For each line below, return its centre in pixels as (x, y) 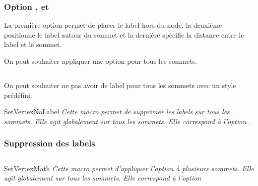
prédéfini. (18, 95)
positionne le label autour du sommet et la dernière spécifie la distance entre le (124, 34)
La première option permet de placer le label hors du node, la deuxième (113, 25)
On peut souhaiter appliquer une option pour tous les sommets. (101, 61)
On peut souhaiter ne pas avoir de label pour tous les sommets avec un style (120, 85)
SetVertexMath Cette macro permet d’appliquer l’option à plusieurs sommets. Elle (129, 168)
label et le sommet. (33, 44)
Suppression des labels (50, 143)
